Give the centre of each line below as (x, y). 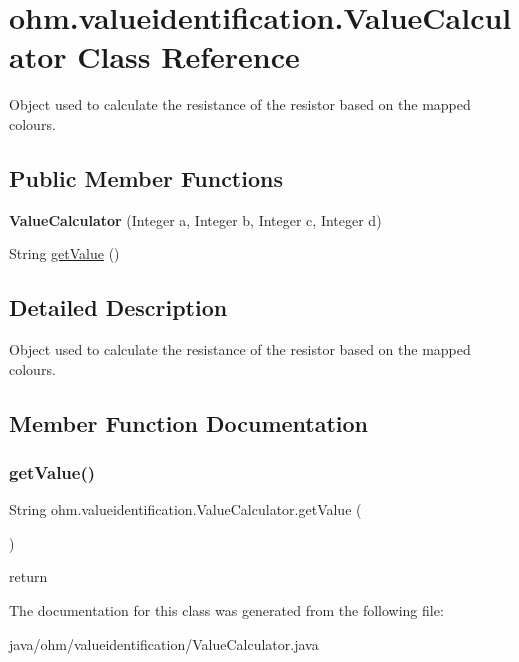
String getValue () (64, 253)
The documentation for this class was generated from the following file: (226, 610)
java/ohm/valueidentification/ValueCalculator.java (164, 643)
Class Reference (188, 56)
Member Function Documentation (189, 422)
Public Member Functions (146, 177)
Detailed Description (118, 307)
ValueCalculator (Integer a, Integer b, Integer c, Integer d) (195, 219)
